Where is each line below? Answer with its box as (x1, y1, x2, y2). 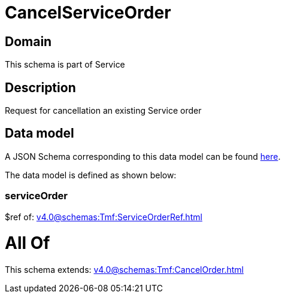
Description (5, 80, 76, 95)
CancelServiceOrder (5, 2, 171, 23)
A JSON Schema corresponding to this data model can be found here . (5, 151, 281, 162)
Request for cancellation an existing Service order (5, 105, 202, 116)
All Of (5, 233, 50, 254)
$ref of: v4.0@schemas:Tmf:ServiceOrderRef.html (5, 211, 202, 222)
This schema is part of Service (5, 59, 125, 70)
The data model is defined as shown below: (5, 169, 177, 180)
